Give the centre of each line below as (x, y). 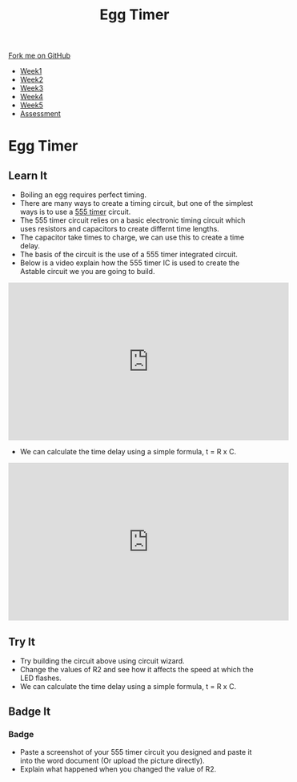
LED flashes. (40, 678)
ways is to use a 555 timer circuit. (75, 212)
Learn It (28, 175)
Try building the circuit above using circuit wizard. (102, 661)
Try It (22, 641)
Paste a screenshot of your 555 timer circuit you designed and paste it (136, 752)
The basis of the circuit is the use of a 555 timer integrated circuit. (128, 255)
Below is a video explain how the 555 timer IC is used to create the (130, 263)
